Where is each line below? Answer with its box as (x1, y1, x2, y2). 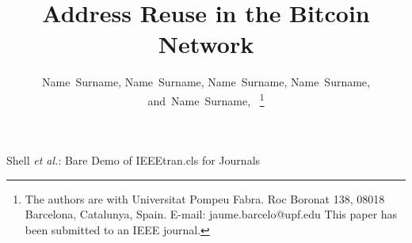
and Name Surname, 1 (147, 89, 265, 108)
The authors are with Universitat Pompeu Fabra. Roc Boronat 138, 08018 (25, 190, 385, 207)
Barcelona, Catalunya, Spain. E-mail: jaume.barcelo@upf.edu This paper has (25, 206, 398, 222)
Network (158, 28, 254, 60)
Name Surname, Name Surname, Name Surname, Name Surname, (42, 74, 370, 90)
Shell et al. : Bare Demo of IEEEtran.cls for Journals (6, 152, 261, 169)
